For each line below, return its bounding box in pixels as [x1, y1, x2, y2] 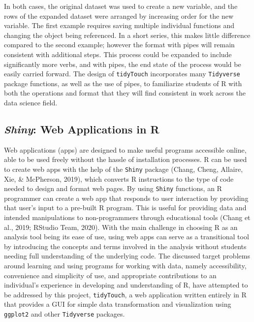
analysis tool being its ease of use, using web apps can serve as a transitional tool [4, 231, 249, 242]
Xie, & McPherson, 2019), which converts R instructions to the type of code [4, 173, 234, 184]
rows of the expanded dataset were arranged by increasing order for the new [4, 10, 234, 21]
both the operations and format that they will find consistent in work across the [4, 88, 246, 98]
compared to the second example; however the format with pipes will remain [4, 39, 235, 50]
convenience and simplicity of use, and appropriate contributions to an [4, 270, 217, 280]
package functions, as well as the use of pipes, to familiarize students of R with [4, 78, 242, 88]
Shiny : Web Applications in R [4, 121, 159, 136]
